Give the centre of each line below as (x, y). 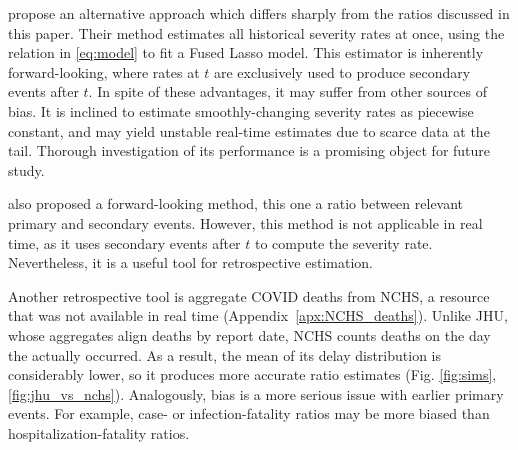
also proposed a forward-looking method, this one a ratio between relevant (236, 203)
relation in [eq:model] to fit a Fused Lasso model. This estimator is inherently (246, 52)
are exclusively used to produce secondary (342, 71)
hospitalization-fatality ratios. (99, 432)
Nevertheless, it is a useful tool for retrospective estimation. (190, 262)
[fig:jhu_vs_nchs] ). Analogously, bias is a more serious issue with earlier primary (256, 393)
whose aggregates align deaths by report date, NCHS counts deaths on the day (249, 334)
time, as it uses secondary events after (124, 242)
